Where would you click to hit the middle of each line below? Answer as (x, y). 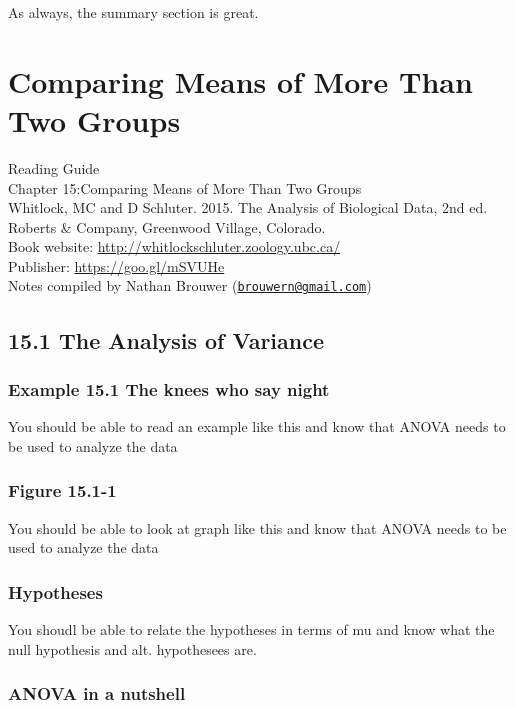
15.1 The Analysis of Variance (166, 339)
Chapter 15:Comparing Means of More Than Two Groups (185, 187)
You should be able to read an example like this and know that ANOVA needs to (257, 426)
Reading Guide (54, 167)
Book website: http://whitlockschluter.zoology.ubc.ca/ (174, 246)
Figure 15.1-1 (62, 490)
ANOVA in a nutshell (97, 693)
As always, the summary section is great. (133, 12)
